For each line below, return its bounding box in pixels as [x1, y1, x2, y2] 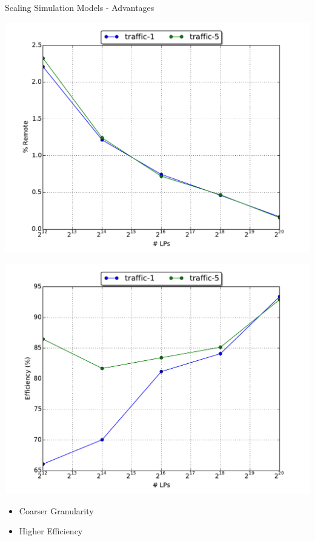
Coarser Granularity [19, 504, 94, 517]
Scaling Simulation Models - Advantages [5, 1, 154, 13]
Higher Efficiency [19, 525, 83, 537]
